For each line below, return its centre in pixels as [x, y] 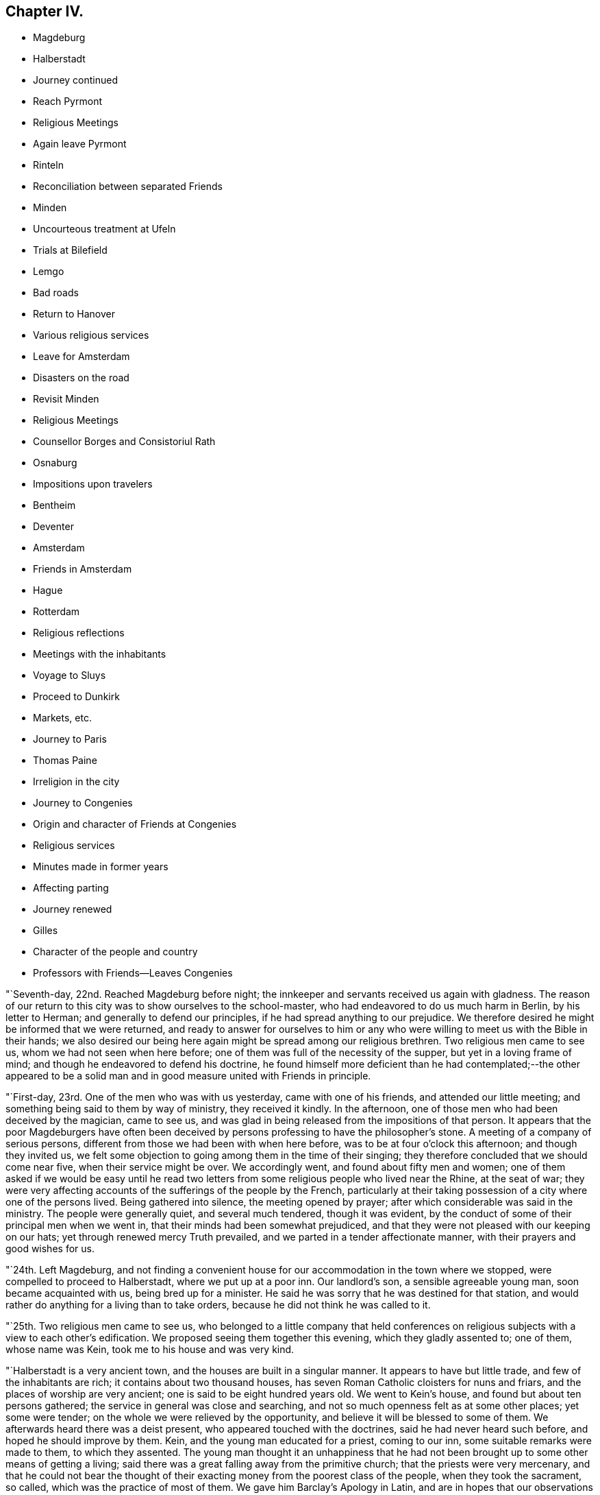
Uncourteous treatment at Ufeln [104, 229]
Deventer [53, 527]
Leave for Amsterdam [82, 357]
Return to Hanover [74, 314]
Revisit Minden [66, 399]
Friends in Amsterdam [83, 569]
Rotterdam [57, 612]
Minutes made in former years [101, 867]
